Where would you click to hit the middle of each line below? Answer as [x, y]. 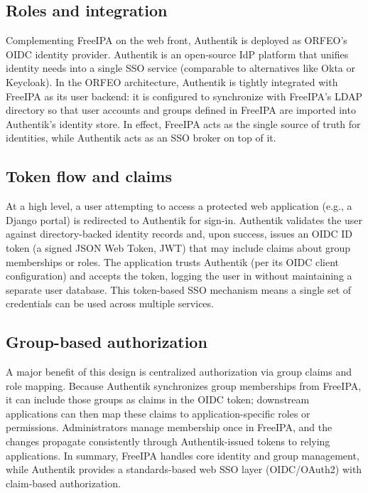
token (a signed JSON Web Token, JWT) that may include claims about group [178, 247]
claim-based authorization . [63, 483]
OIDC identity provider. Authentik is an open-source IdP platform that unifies [177, 54]
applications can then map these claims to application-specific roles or [158, 413]
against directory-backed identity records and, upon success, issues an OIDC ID [179, 234]
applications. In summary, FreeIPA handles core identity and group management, [183, 455]
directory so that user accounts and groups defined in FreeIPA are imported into [181, 110]
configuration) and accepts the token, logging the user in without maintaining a [179, 276]
